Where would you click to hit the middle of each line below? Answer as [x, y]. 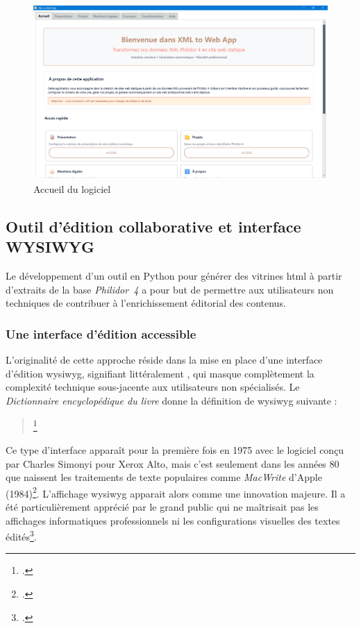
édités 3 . [21, 535]
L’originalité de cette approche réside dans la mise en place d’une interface [164, 360]
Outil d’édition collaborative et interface [153, 227]
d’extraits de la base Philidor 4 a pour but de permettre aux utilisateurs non [170, 289]
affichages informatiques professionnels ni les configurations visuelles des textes [173, 520]
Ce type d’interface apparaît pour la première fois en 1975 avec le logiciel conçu [175, 449]
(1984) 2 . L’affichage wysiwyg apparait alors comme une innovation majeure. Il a [176, 492]
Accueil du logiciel [72, 189]
